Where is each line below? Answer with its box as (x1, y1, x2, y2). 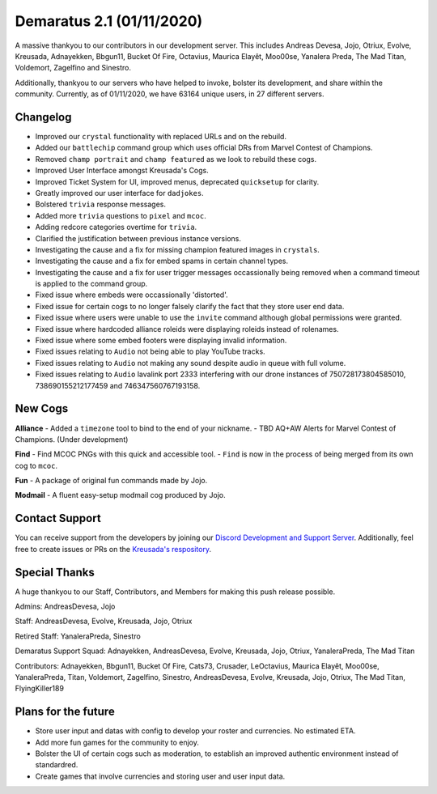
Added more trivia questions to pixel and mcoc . (35, 210, 206, 220)
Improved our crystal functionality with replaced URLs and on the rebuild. (35, 132, 287, 142)
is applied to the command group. (35, 279, 148, 289)
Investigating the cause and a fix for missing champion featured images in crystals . (35, 244, 320, 254)
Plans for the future (15, 705, 115, 719)
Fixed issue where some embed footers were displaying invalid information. (35, 336, 287, 346)
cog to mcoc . (15, 461, 58, 470)
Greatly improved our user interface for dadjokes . (35, 188, 204, 197)
